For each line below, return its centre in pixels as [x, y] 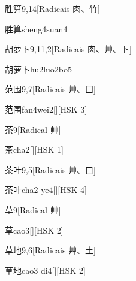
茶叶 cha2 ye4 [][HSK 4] [46, 190]
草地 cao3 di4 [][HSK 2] [45, 270]
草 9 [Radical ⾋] [33, 209]
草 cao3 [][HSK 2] [34, 230]
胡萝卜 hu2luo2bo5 [39, 69]
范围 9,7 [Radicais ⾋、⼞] [50, 89]
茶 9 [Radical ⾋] [33, 129]
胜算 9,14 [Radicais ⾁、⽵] [52, 8]
